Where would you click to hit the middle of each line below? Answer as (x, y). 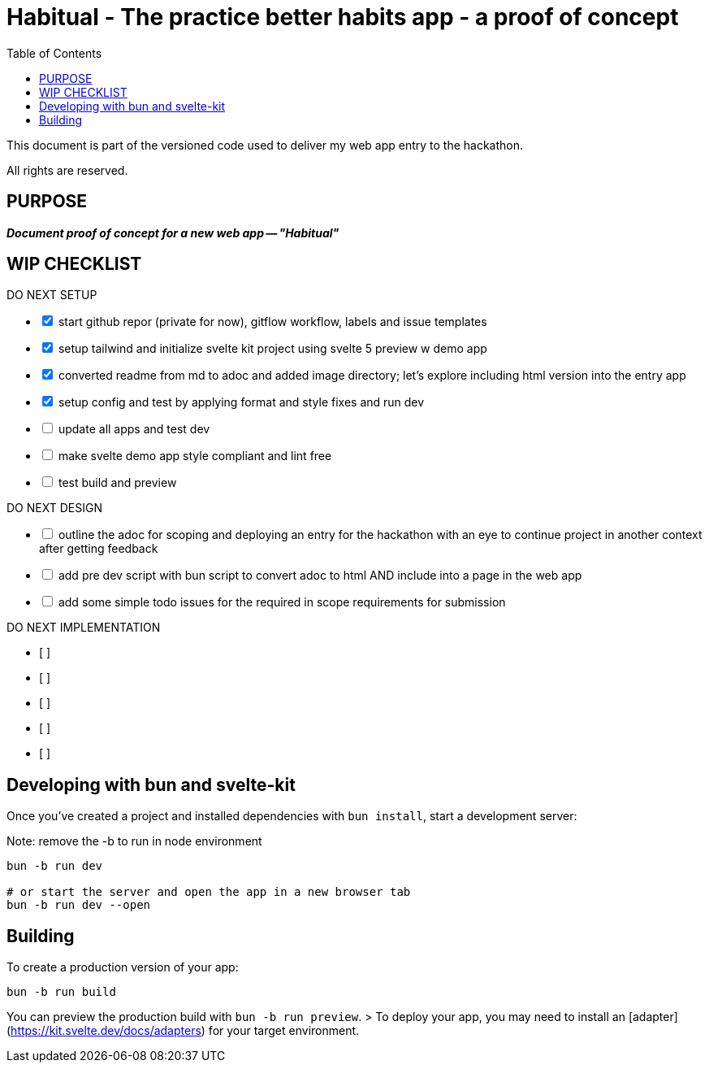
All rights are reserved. (67, 170)
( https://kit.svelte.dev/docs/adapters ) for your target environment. (183, 1031)
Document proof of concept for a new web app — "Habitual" (173, 232)
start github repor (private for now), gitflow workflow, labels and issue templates (272, 322)
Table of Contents (54, 53)
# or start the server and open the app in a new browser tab (209, 892)
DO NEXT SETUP (52, 295)
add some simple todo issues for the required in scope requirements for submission (282, 602)
